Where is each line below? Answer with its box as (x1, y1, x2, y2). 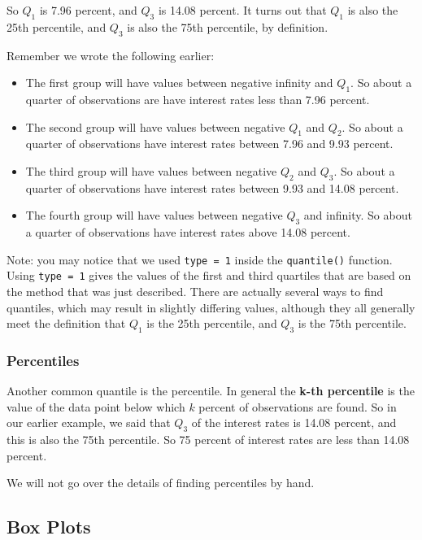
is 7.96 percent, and (39, 2, 137, 18)
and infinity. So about (303, 207, 412, 224)
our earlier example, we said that (7, 414, 171, 431)
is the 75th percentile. (298, 315, 407, 332)
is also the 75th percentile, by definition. (127, 18, 328, 35)
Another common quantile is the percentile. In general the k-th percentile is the (7, 382, 415, 399)
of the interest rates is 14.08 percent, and (191, 414, 397, 431)
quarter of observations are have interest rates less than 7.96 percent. (25, 90, 370, 107)
